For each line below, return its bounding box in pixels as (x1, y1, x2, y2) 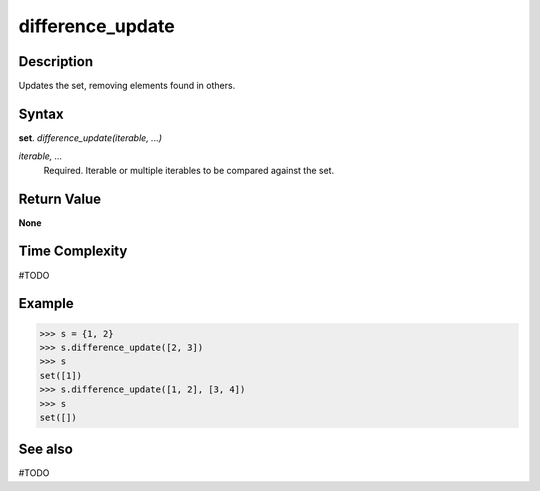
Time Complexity (18, 243, 128, 260)
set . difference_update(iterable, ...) (18, 131, 163, 144)
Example (18, 295, 74, 312)
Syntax (18, 105, 64, 122)
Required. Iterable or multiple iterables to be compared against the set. (43, 164, 335, 176)
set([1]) (39, 370, 83, 381)
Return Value (18, 190, 102, 207)
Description (18, 53, 94, 70)
